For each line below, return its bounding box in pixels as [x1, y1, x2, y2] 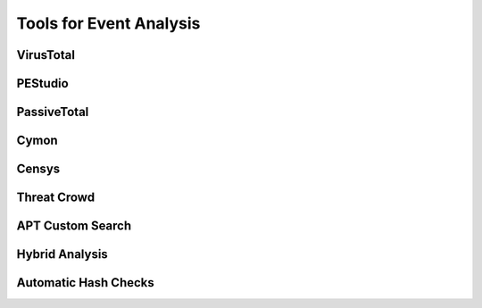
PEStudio [16, 76, 69, 91]
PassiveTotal [16, 104, 89, 120]
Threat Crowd [16, 190, 96, 205]
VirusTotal [16, 47, 76, 62]
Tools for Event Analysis [16, 13, 201, 33]
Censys [16, 162, 61, 177]
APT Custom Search [16, 219, 132, 234]
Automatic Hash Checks [16, 275, 155, 290]
